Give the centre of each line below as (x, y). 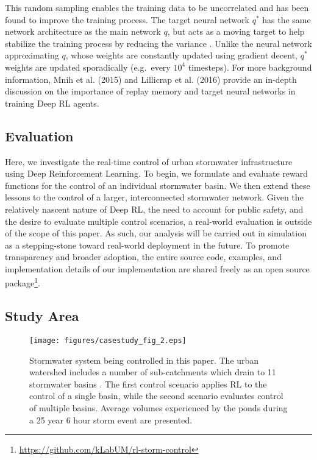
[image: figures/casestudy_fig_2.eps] (108, 340)
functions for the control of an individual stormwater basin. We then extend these (158, 185)
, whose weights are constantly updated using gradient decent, (181, 55)
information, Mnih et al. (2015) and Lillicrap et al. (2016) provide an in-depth (151, 79)
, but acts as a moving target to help (236, 31)
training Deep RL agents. (52, 103)
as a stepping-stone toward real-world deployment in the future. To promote (147, 245)
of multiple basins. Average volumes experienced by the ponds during (158, 407)
